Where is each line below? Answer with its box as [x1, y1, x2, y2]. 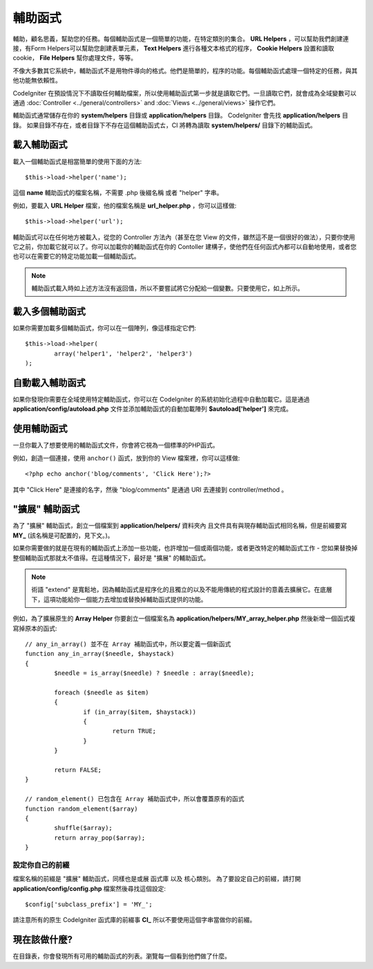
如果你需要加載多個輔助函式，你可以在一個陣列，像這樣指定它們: [12, 324, 197, 332]
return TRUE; [112, 727, 157, 735]
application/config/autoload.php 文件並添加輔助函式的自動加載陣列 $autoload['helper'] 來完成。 [12, 405, 293, 413]
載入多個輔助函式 [12, 305, 86, 317]
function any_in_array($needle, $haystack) [25, 650, 175, 658]
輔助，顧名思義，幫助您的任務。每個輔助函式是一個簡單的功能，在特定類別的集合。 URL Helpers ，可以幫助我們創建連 [12, 35, 349, 43]
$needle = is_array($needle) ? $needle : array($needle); [54, 670, 255, 677]
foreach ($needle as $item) [54, 688, 149, 696]
